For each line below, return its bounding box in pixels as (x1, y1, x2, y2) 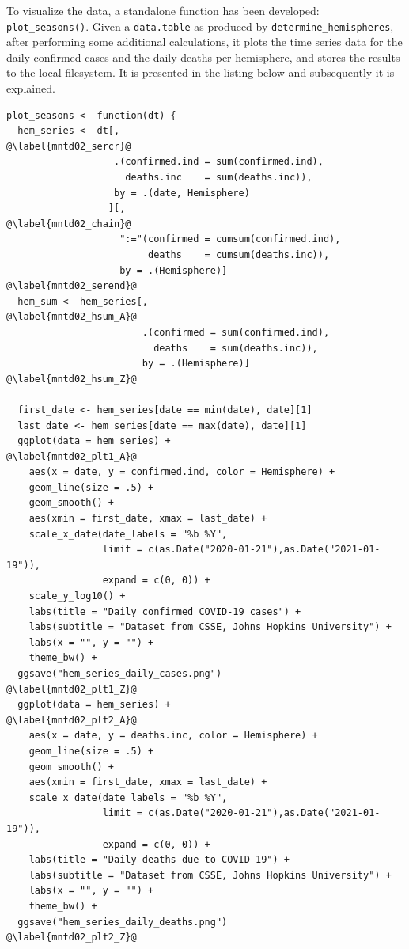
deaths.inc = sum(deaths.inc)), (125, 172, 312, 183)
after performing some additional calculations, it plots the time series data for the (6, 33, 403, 50)
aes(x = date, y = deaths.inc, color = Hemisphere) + (28, 730, 318, 742)
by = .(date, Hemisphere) (114, 187, 250, 199)
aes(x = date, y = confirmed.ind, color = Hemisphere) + (28, 466, 335, 478)
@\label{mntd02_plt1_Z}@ (6, 683, 137, 695)
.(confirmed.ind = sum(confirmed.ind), (114, 156, 324, 168)
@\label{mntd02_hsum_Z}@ (6, 373, 137, 385)
